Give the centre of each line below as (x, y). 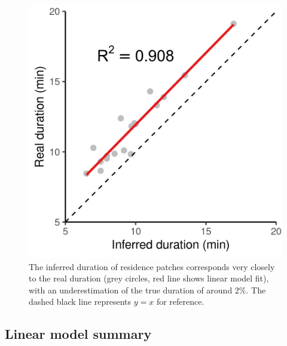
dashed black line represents (80, 301)
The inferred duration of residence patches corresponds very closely (152, 266)
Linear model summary (78, 334)
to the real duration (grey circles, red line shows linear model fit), (149, 278)
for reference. (180, 301)
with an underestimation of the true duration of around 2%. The (147, 290)
